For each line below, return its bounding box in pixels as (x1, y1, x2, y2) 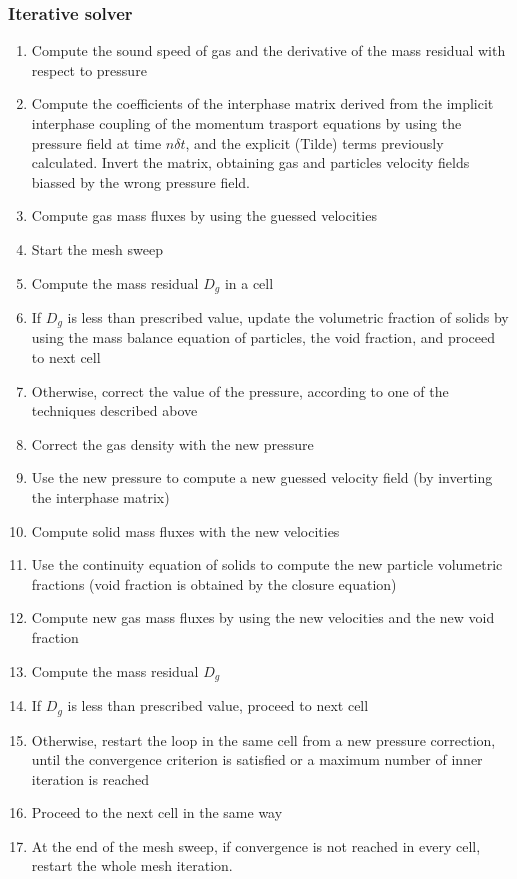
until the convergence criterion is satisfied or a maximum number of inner (31, 749, 483, 770)
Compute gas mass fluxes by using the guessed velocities (31, 205, 377, 226)
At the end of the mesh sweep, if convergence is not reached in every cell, (31, 835, 481, 856)
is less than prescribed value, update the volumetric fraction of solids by (67, 307, 509, 328)
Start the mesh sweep (31, 238, 164, 259)
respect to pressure (31, 59, 147, 80)
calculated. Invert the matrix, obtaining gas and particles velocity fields (31, 152, 470, 173)
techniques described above (31, 400, 198, 421)
